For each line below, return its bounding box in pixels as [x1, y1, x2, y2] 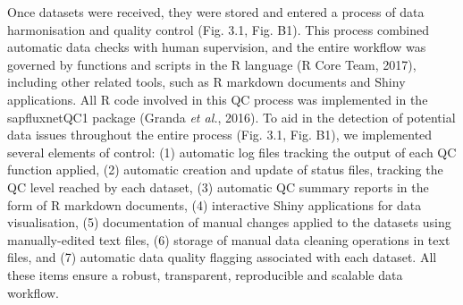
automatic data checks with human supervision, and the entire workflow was [7, 38, 426, 56]
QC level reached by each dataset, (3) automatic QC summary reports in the [7, 177, 429, 196]
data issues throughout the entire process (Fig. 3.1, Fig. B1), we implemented [7, 125, 433, 144]
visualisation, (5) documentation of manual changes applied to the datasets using [7, 213, 451, 232]
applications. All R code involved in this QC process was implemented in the [7, 89, 428, 108]
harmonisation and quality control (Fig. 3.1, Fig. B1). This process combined [7, 20, 429, 38]
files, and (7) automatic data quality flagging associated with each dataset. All [7, 248, 437, 267]
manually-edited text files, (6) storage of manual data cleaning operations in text [7, 230, 450, 249]
